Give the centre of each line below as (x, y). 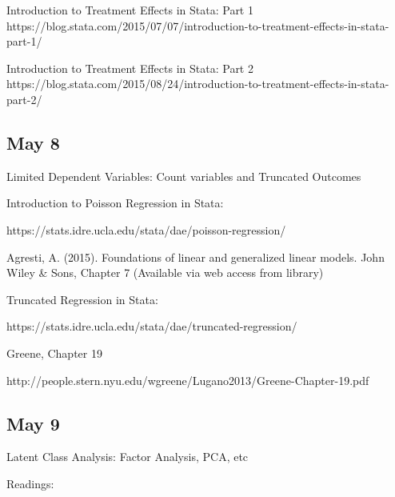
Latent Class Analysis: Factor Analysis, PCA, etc (128, 457)
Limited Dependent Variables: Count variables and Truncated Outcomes (184, 176)
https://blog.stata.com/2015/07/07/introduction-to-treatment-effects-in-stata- (198, 25)
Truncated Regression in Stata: (82, 299)
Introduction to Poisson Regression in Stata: (115, 203)
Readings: (30, 483)
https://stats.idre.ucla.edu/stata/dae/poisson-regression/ (146, 229)
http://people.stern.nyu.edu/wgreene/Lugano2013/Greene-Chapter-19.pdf (188, 380)
